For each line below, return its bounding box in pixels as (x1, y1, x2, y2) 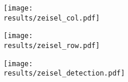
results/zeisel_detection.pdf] (4, 69, 125, 78)
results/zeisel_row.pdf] (4, 41, 100, 50)
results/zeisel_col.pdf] (4, 13, 100, 22)
